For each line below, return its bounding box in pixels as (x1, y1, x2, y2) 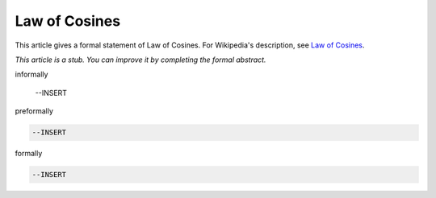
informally (15, 69, 48, 80)
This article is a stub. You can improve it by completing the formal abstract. (15, 55, 266, 64)
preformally (15, 106, 54, 116)
